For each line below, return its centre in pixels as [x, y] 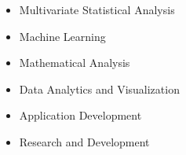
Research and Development [84, 141]
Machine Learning [62, 36]
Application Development [80, 115]
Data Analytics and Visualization [99, 89]
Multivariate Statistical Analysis [97, 9]
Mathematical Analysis [75, 63]
